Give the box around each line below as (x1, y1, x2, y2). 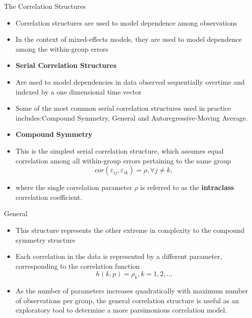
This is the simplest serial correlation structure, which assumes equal (15, 145, 224, 156)
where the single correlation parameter (15, 182, 132, 192)
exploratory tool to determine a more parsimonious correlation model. (15, 305, 227, 315)
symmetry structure (15, 234, 75, 245)
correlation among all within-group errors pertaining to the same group (15, 155, 231, 165)
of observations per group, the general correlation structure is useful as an (15, 295, 239, 305)
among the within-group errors (15, 43, 108, 54)
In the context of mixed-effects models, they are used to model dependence (15, 34, 242, 44)
